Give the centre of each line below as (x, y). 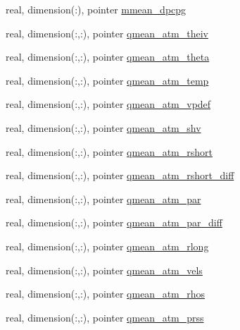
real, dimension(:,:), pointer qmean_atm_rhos (106, 294)
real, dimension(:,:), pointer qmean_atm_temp (107, 80)
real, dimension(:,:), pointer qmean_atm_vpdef (108, 104)
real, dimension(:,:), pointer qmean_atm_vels (104, 270)
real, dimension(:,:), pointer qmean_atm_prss (105, 317)
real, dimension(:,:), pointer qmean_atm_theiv (107, 33)
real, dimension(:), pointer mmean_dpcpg (96, 9)
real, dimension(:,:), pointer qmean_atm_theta (108, 57)
